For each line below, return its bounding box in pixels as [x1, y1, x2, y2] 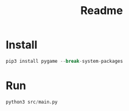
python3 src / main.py [5, 99, 58, 105]
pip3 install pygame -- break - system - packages [5, 58, 123, 64]
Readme [80, 4, 123, 18]
